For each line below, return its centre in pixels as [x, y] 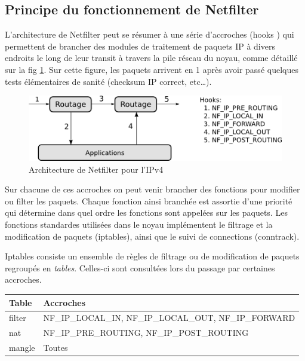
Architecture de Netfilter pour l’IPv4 [96, 169]
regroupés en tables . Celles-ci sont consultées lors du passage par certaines [140, 267]
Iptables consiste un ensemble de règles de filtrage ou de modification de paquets [152, 256]
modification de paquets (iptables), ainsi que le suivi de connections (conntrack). [152, 236]
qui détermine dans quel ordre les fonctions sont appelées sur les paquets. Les [146, 212]
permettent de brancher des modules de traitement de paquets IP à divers [140, 46]
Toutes [56, 348]
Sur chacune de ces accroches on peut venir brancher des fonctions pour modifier [152, 189]
